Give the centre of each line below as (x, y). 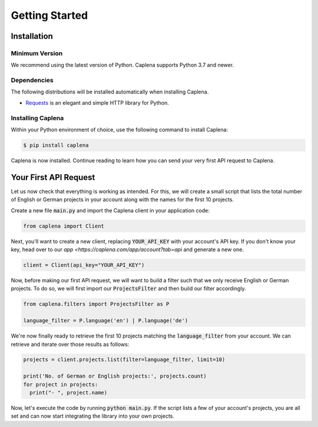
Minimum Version (37, 53)
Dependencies (32, 81)
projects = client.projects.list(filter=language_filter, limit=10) (124, 360)
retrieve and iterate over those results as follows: (70, 344)
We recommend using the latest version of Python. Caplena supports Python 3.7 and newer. (122, 65)
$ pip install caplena (56, 145)
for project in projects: (61, 384)
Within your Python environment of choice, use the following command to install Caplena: (120, 129)
